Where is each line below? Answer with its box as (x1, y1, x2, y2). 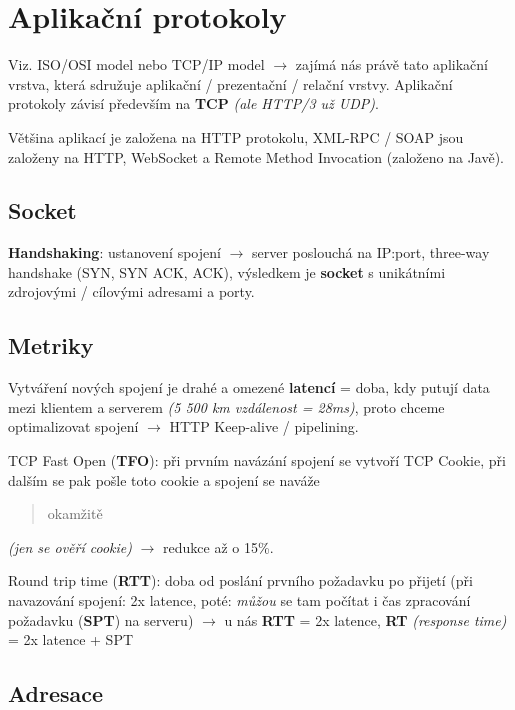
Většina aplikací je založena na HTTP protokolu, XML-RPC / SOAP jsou (8, 126, 464, 147)
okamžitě (47, 503, 103, 524)
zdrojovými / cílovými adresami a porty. (8, 281, 255, 302)
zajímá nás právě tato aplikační (295, 54, 488, 75)
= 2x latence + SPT (8, 629, 134, 650)
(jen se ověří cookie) (8, 536, 132, 557)
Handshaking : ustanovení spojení (8, 242, 221, 263)
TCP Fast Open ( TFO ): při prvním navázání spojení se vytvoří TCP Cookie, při (8, 450, 506, 471)
